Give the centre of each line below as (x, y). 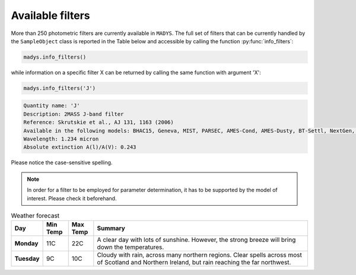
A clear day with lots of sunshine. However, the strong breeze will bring (196, 240)
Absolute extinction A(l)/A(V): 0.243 (80, 147)
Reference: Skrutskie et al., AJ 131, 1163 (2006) (99, 122)
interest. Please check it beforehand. (72, 198)
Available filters (50, 15)
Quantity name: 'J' (52, 106)
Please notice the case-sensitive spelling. (62, 162)
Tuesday (27, 259)
